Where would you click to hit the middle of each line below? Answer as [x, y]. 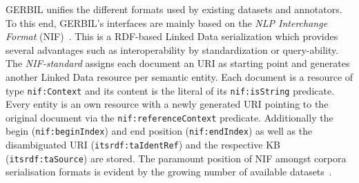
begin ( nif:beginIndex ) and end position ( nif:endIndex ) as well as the [159, 131]
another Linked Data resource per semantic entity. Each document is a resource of [179, 76]
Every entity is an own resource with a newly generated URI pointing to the [167, 104]
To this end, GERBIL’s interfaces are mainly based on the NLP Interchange [167, 22]
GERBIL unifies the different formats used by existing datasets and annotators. [174, 9]
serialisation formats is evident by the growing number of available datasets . [169, 172]
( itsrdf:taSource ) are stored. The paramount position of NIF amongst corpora [176, 158]
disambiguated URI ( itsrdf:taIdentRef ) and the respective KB [143, 145]
